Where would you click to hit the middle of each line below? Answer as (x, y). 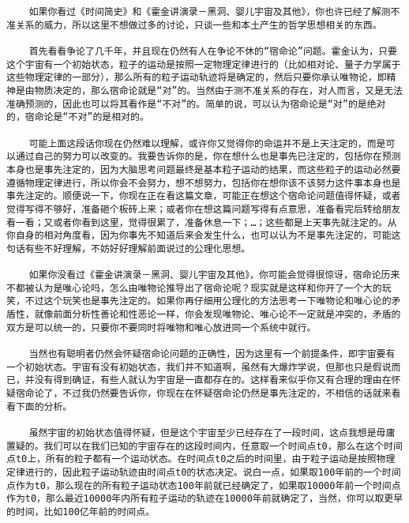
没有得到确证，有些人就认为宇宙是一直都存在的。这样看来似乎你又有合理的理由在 (213, 380)
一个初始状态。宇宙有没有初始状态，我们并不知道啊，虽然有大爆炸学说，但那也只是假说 (199, 367)
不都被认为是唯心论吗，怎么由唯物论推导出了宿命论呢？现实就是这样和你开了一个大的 (194, 288)
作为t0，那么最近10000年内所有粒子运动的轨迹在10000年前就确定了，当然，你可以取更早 (205, 499)
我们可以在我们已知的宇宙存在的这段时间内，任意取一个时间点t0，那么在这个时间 (223, 446)
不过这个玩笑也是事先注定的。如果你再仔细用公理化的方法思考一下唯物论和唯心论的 (208, 301)
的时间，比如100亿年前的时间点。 (81, 512)
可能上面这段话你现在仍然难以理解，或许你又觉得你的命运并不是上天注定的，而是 (207, 143)
